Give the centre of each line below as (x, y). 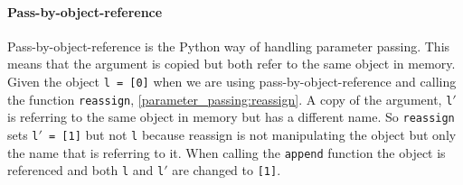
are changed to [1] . (227, 170)
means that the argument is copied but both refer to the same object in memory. (231, 64)
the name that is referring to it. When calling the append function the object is (227, 152)
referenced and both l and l (86, 170)
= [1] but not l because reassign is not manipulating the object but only (253, 134)
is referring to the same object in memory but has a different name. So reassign (231, 117)
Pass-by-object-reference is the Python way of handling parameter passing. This (229, 46)
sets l (23, 134)
